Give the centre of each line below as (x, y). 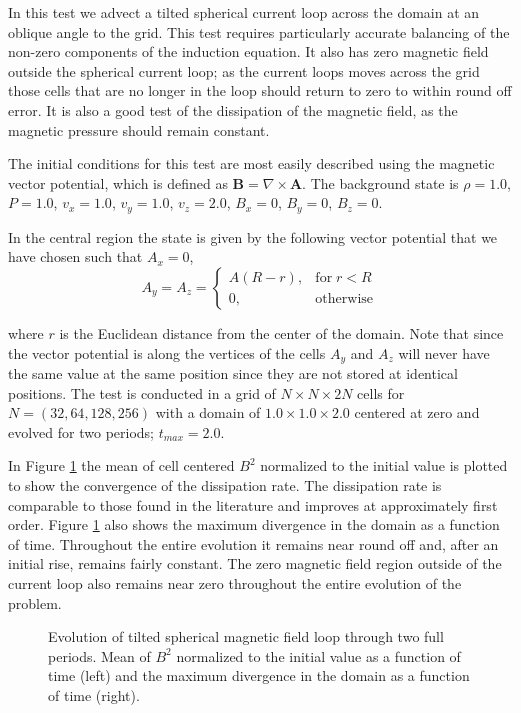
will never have (444, 352)
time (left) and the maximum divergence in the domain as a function (259, 675)
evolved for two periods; (81, 431)
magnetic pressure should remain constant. (139, 129)
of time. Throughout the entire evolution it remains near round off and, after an (253, 543)
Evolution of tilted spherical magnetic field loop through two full (246, 636)
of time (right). (94, 694)
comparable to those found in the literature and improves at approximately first (253, 504)
